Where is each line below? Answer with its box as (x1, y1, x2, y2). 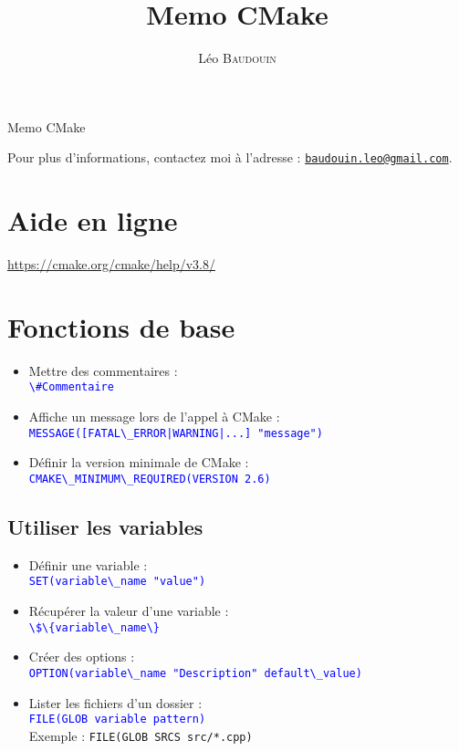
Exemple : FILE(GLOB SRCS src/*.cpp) (28, 725, 253, 745)
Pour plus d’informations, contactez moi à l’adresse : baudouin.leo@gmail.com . (7, 148, 453, 167)
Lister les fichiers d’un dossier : (28, 693, 203, 712)
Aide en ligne (7, 202, 178, 239)
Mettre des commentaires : (28, 360, 178, 380)
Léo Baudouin (198, 48, 276, 68)
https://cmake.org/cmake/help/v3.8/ (7, 255, 216, 274)
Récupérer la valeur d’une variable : (28, 601, 229, 621)
